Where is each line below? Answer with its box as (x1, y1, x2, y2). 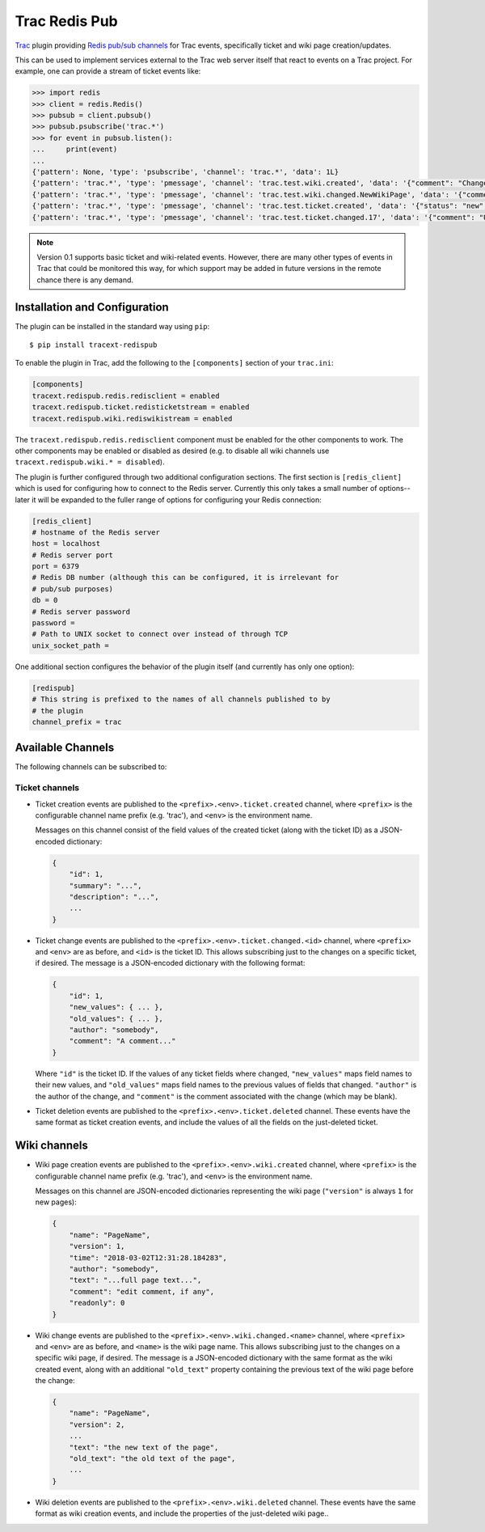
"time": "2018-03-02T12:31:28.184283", (69, 1253, 228, 1262)
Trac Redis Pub (15, 12, 118, 30)
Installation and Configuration (15, 300, 169, 314)
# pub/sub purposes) (32, 584, 113, 594)
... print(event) (32, 145, 118, 154)
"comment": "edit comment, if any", (69, 1287, 214, 1296)
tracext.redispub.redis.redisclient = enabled (32, 391, 220, 400)
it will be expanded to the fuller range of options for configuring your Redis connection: (32, 494, 323, 505)
